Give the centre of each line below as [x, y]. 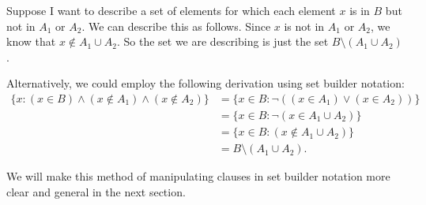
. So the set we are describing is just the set [222, 41]
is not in [304, 26]
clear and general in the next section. [96, 191]
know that [31, 41]
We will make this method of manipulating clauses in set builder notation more [198, 176]
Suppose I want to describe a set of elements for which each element [171, 10]
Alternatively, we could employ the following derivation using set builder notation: [205, 83]
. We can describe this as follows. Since [176, 26]
